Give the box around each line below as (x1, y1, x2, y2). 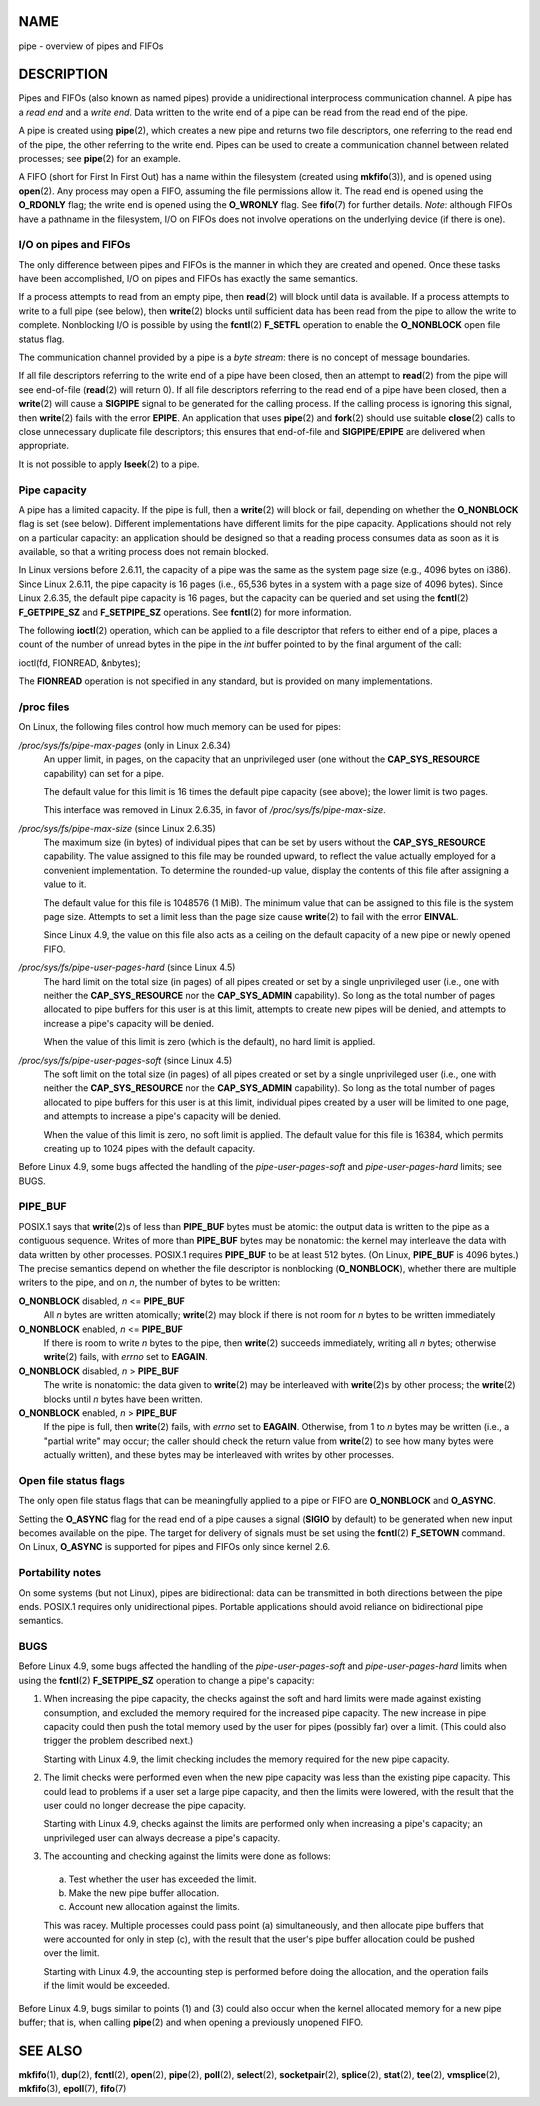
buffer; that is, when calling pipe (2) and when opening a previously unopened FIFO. (18, 2016, 364, 2029)
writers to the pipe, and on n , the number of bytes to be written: (18, 1276, 281, 1289)
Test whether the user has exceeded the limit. (68, 1873, 257, 1885)
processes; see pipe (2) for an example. (18, 152, 182, 164)
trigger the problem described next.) (43, 1735, 194, 1747)
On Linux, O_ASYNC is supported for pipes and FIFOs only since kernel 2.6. (18, 1541, 331, 1553)
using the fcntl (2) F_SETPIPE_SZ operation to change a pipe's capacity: (18, 1674, 315, 1686)
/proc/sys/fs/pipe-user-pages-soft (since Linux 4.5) (18, 1054, 233, 1066)
